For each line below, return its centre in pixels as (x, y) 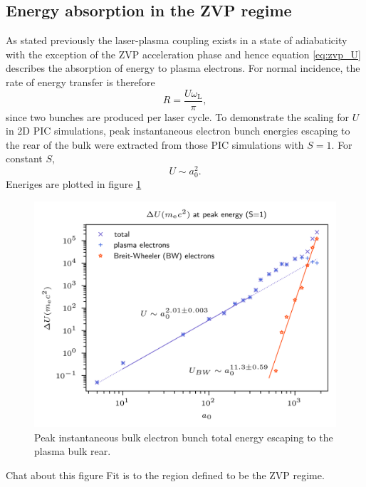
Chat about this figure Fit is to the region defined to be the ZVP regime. (165, 475)
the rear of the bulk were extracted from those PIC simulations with (155, 144)
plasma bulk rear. (73, 451)
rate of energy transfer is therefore (80, 82)
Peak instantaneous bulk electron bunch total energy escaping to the (184, 437)
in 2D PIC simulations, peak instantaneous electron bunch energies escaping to (178, 131)
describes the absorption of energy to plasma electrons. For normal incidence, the (183, 68)
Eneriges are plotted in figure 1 (74, 184)
